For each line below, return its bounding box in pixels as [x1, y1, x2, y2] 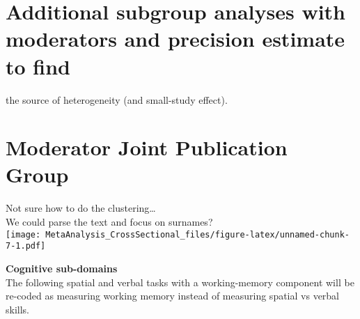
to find [6, 52, 71, 80]
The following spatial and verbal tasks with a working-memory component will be [6, 274, 354, 289]
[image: [6, 229, 41, 240]
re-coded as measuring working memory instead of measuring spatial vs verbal [6, 288, 340, 303]
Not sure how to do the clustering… [6, 201, 156, 215]
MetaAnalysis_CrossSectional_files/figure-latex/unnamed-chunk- [45, 229, 350, 240]
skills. [6, 302, 29, 316]
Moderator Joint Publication [6, 133, 288, 162]
